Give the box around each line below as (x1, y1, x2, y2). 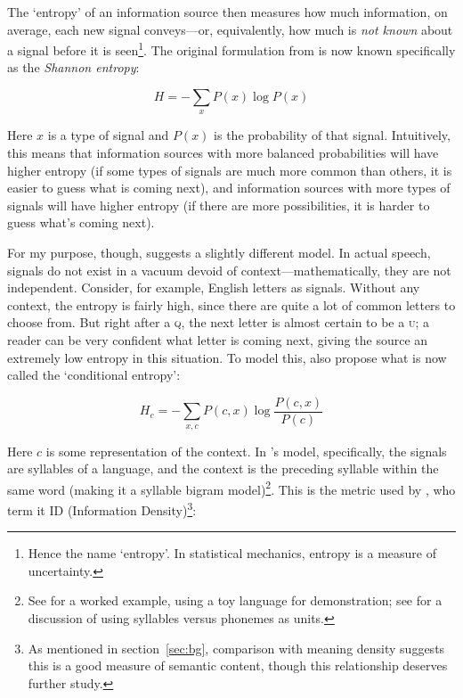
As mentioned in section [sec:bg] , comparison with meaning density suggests (28, 638, 445, 657)
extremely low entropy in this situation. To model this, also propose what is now (7, 348, 447, 366)
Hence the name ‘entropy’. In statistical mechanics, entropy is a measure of (28, 544, 436, 563)
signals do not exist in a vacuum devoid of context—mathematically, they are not (7, 260, 451, 279)
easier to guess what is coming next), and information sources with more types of (7, 178, 451, 197)
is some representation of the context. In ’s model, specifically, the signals (45, 441, 447, 460)
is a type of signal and (47, 126, 169, 144)
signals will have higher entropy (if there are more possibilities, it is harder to (7, 195, 430, 214)
